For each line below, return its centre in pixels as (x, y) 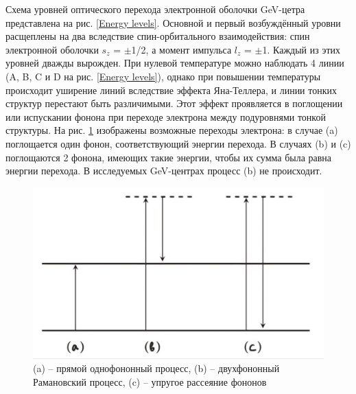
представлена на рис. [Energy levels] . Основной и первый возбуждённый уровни (173, 22)
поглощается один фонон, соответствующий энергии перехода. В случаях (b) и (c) (178, 143)
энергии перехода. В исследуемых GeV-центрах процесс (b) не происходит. (164, 171)
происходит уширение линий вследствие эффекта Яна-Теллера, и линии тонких (171, 90)
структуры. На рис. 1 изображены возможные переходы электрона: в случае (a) (172, 130)
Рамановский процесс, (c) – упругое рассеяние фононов (150, 382)
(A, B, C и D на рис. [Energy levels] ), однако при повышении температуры (163, 76)
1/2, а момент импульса (181, 49)
